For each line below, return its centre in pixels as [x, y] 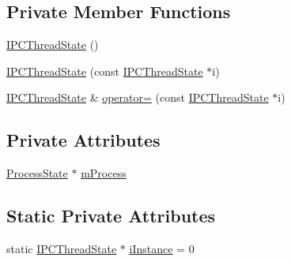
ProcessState [37, 173]
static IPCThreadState [62, 248]
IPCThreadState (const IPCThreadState [105, 71]
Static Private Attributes [111, 216]
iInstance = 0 [162, 248]
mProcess [104, 173]
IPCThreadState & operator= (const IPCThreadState [138, 97]
